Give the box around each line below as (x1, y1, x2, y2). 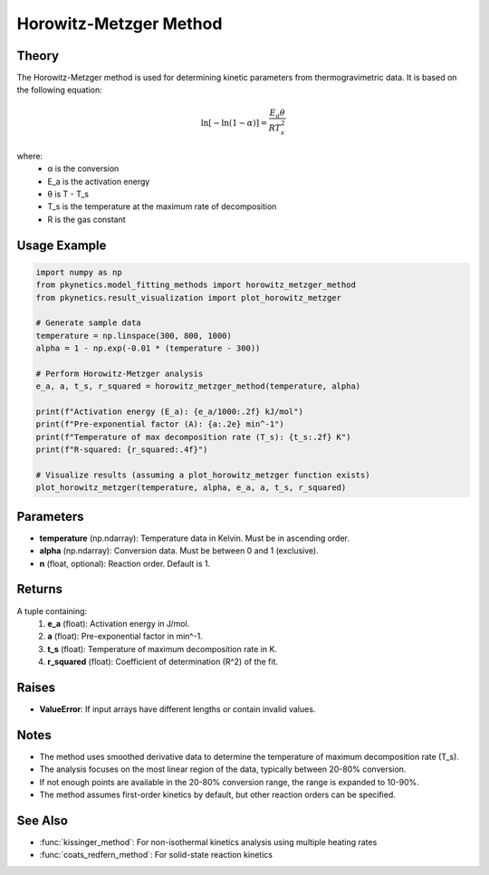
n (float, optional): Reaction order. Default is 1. (39, 558, 211, 569)
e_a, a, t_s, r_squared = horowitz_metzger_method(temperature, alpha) (35, 381, 361, 391)
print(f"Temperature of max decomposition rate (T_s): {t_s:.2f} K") (35, 431, 351, 442)
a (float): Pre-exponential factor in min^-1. (47, 630, 203, 642)
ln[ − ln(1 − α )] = (200, 118, 268, 128)
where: (16, 150, 43, 161)
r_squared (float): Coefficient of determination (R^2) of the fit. (47, 657, 279, 668)
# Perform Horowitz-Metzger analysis (35, 368, 204, 379)
